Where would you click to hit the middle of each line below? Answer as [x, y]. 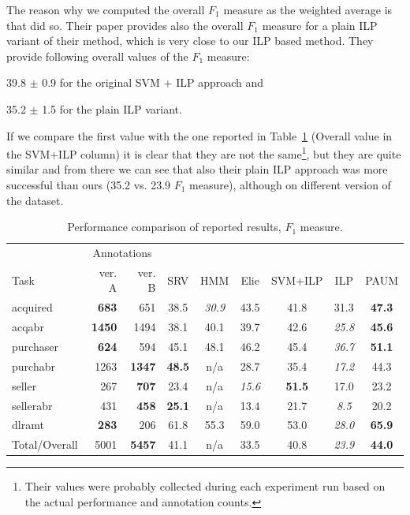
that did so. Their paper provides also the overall [125, 25]
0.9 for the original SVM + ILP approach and [153, 82]
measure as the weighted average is [308, 9]
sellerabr [32, 405]
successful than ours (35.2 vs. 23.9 [89, 185]
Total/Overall [45, 444]
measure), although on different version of [290, 185]
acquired [32, 307]
